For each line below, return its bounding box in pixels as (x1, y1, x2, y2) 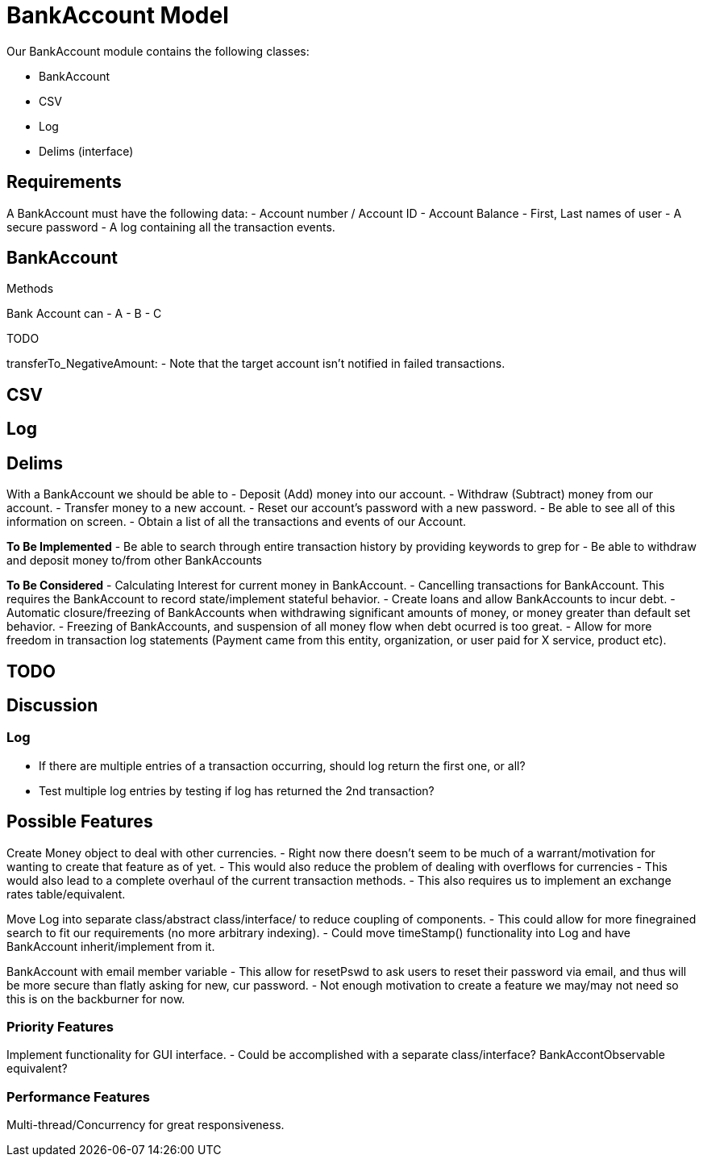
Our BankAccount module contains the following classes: (6, 44, 310, 58)
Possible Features (6, 811, 153, 832)
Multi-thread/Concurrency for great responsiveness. (6, 1118, 285, 1132)
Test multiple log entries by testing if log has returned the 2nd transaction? (39, 783, 435, 798)
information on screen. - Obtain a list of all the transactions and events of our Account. (6, 515, 467, 529)
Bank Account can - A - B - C (6, 306, 162, 321)
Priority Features (6, 1018, 114, 1035)
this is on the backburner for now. (6, 991, 185, 1006)
